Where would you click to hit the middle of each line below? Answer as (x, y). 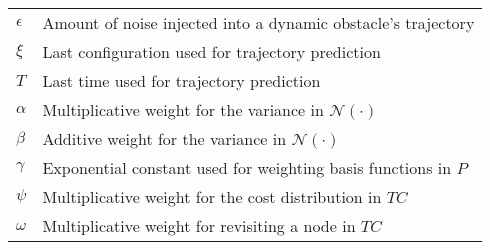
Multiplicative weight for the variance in (183, 109)
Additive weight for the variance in (164, 138)
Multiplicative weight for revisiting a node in (199, 225)
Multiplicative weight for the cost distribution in (212, 196)
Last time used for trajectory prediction (181, 80)
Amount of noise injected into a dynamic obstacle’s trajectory (258, 22)
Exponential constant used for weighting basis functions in (247, 167)
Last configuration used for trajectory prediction (211, 51)
